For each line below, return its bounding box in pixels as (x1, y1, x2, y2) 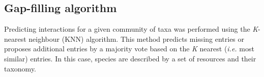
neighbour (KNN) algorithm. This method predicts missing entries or (28, 33, 245, 44)
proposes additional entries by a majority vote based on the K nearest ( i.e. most (4, 43, 254, 54)
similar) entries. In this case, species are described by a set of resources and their (4, 53, 256, 63)
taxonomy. (4, 63, 37, 73)
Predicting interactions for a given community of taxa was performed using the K (4, 24, 258, 34)
